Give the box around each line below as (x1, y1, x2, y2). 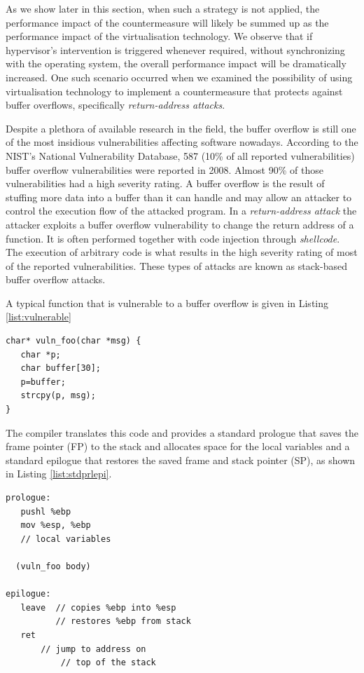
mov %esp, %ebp (20, 520, 91, 531)
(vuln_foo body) (15, 561, 91, 571)
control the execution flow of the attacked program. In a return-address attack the (6, 203, 357, 218)
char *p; (20, 349, 61, 360)
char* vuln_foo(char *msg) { (6, 336, 141, 346)
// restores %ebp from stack (55, 616, 191, 627)
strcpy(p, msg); (20, 390, 96, 401)
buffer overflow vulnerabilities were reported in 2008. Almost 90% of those (6, 162, 323, 177)
